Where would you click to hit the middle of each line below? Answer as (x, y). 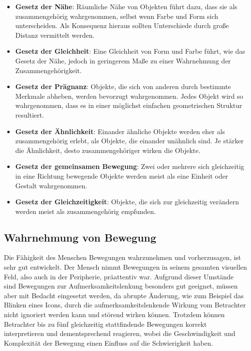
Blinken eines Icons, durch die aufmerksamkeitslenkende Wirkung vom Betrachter (125, 305)
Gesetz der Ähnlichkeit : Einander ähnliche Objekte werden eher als (120, 131)
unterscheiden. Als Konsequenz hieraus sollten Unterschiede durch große (122, 25)
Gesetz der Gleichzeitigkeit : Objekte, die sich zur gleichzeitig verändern (127, 202)
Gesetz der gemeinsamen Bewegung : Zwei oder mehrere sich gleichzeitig (130, 166)
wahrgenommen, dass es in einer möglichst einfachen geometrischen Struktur (129, 105)
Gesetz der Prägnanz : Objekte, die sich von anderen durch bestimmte (123, 86)
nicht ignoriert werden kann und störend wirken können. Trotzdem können (114, 314)
